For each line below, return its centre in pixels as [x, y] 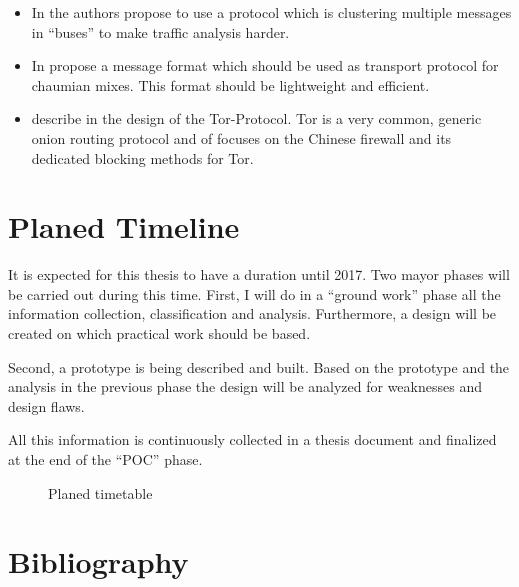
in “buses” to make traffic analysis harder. [160, 31]
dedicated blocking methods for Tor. [142, 157]
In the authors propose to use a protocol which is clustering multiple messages [271, 12]
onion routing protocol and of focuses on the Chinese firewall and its [241, 137]
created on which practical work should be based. [159, 333]
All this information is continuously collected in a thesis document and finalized [252, 439]
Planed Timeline [124, 226]
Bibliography [98, 561]
